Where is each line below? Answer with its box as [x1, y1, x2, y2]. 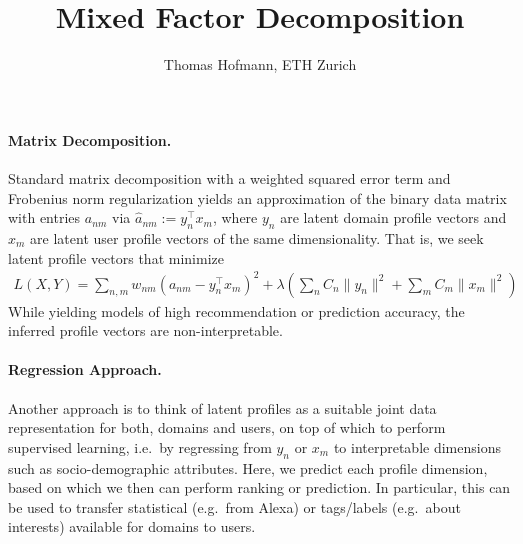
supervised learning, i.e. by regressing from [8, 436, 272, 457]
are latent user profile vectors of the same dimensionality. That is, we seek [30, 227, 484, 248]
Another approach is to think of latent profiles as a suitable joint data [8, 397, 437, 418]
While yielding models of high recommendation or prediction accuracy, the [8, 300, 465, 321]
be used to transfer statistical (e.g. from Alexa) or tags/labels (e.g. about [8, 496, 461, 517]
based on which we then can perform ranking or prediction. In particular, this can [8, 477, 511, 498]
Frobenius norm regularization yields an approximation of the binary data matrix [8, 187, 507, 208]
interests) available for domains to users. [8, 516, 256, 537]
